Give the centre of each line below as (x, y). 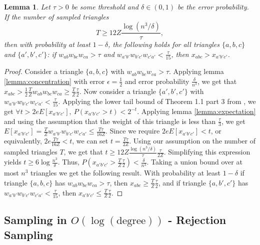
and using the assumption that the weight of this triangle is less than (110, 121)
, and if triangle (182, 182)
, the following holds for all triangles (164, 44)
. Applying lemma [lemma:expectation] (196, 111)
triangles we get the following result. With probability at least (125, 173)
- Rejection (197, 220)
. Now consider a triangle (118, 91)
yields (13, 162)
